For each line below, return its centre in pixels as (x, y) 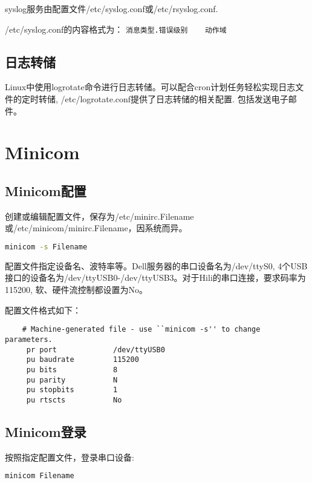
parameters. (29, 339)
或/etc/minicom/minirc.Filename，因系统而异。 (96, 228)
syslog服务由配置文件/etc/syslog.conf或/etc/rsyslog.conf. (112, 8)
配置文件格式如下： (43, 310)
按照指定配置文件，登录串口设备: (70, 457)
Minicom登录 (46, 431)
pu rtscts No (74, 400)
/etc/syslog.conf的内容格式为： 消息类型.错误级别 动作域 (116, 29)
